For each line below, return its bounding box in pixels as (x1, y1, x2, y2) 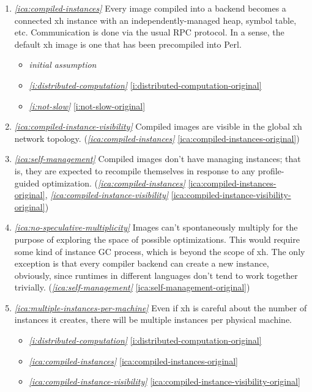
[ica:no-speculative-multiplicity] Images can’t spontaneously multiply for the (14, 221, 298, 234)
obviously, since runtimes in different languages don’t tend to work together (14, 268, 298, 281)
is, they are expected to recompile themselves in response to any (14, 164, 256, 177)
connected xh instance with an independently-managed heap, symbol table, (14, 13, 297, 26)
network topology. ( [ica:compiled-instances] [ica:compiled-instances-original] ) (14, 131, 300, 144)
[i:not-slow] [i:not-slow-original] (29, 99, 146, 112)
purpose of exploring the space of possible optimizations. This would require (14, 232, 300, 245)
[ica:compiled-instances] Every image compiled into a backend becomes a (14, 2, 286, 14)
